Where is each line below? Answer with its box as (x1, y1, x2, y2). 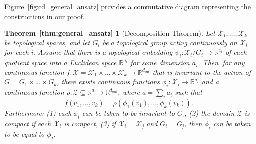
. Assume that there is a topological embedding (33, 47, 173, 57)
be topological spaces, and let (4, 37, 90, 47)
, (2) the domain (184, 108, 235, 118)
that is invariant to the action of (152, 67, 251, 77)
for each (4, 47, 29, 57)
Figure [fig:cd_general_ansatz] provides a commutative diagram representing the (4, 1, 251, 11)
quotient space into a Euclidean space (4, 57, 117, 68)
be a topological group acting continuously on (102, 37, 237, 47)
